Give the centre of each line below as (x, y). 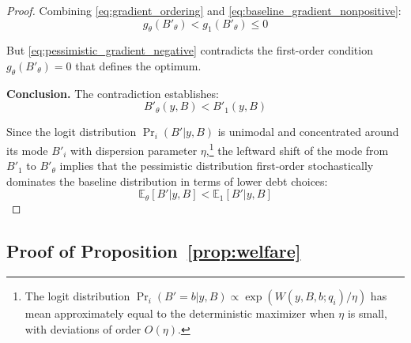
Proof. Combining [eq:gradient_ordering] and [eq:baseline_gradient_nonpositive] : (204, 10)
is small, (367, 313)
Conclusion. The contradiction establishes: (113, 93)
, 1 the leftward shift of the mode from (297, 149)
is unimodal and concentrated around (308, 132)
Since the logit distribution (72, 132)
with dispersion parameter (134, 150)
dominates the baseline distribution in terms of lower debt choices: (167, 181)
